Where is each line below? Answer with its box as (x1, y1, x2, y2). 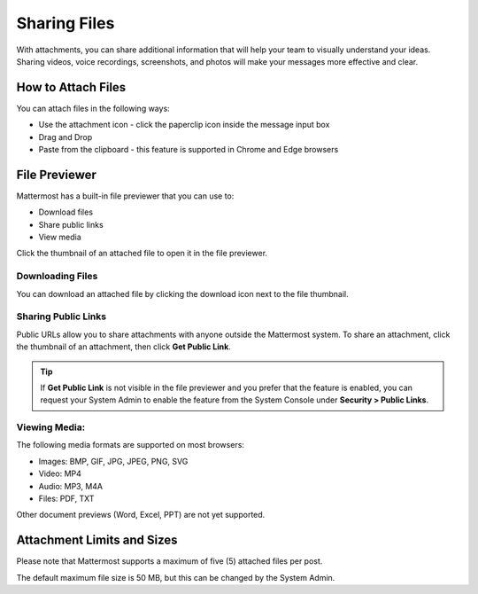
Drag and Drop (38, 131, 93, 142)
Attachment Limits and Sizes (16, 533, 178, 548)
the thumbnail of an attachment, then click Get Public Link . (16, 341, 232, 352)
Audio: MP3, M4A (38, 481, 104, 491)
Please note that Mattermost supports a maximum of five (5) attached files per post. (16, 556, 323, 567)
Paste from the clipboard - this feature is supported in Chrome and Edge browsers (38, 145, 339, 155)
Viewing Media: (16, 421, 86, 434)
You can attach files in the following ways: (16, 103, 170, 113)
